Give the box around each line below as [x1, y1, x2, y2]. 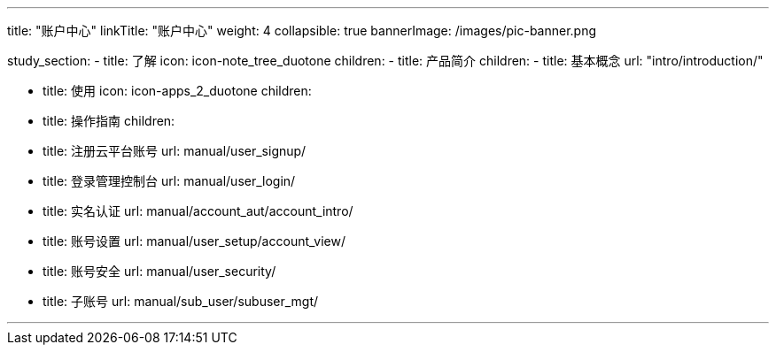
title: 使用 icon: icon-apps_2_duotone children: [43, 83, 312, 98]
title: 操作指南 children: [43, 113, 175, 128]
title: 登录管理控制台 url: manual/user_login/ [43, 173, 296, 188]
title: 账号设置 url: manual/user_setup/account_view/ [43, 233, 345, 249]
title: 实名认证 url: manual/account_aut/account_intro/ [43, 203, 353, 218]
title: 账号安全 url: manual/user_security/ [43, 264, 276, 279]
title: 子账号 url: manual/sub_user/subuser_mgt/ [43, 294, 319, 309]
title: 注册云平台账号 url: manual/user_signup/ [43, 143, 307, 158]
